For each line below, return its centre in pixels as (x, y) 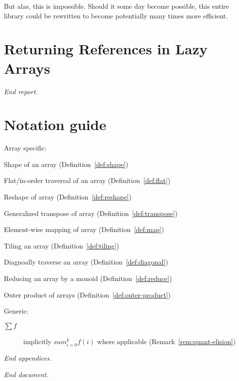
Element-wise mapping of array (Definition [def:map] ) (84, 229)
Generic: (16, 311)
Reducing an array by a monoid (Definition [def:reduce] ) (88, 278)
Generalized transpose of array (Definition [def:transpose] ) (91, 213)
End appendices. (28, 357)
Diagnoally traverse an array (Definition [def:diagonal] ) (86, 262)
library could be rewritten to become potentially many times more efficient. (116, 15)
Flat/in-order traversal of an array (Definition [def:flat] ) (87, 180)
